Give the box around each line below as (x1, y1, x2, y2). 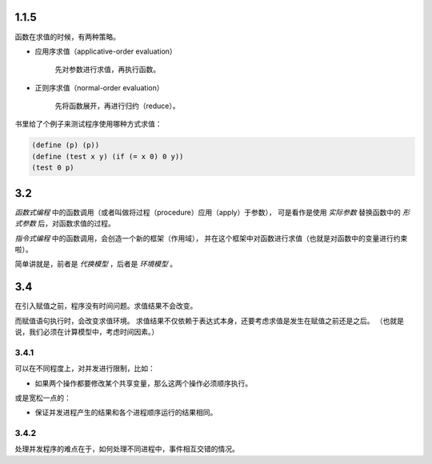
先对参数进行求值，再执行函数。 (54, 65, 160, 74)
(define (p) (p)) (31, 141, 100, 150)
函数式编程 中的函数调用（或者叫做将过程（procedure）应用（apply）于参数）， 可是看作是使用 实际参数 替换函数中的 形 (14, 207, 410, 217)
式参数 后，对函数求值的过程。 (14, 218, 115, 228)
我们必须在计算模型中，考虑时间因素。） (28, 326, 159, 336)
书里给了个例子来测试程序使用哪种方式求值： (14, 119, 162, 129)
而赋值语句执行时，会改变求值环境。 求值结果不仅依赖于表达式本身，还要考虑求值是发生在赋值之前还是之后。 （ (14, 316, 383, 326)
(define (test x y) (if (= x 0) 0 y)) (31, 152, 184, 161)
